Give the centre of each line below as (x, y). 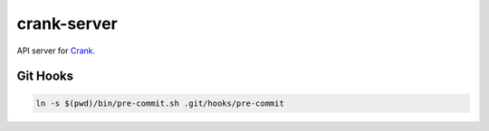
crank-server (67, 23)
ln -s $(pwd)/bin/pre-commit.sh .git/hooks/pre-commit (160, 103)
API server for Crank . (56, 51)
